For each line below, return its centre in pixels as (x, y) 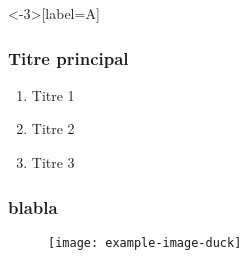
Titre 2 (53, 128)
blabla (33, 206)
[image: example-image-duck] (145, 242)
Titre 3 (53, 162)
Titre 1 (53, 94)
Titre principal (68, 57)
